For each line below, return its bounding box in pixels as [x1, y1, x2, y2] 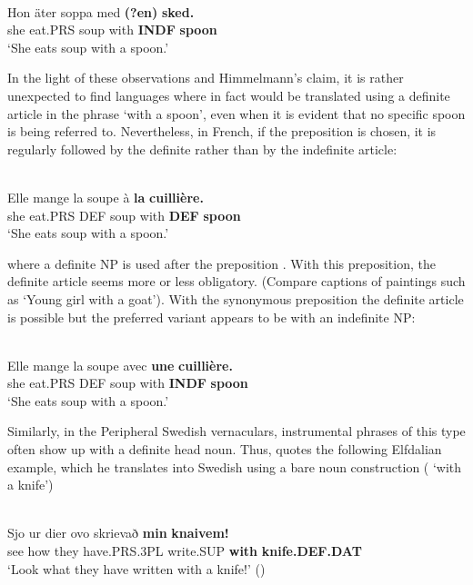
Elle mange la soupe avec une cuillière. [7, 355, 233, 374]
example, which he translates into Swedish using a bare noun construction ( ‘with [7, 457, 462, 476]
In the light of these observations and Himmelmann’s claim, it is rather [7, 68, 404, 87]
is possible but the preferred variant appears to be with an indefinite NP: [7, 307, 416, 326]
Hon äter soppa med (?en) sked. [7, 2, 195, 21]
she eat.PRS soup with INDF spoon [7, 20, 217, 39]
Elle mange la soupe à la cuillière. [7, 187, 204, 206]
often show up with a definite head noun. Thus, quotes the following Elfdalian [7, 440, 442, 459]
